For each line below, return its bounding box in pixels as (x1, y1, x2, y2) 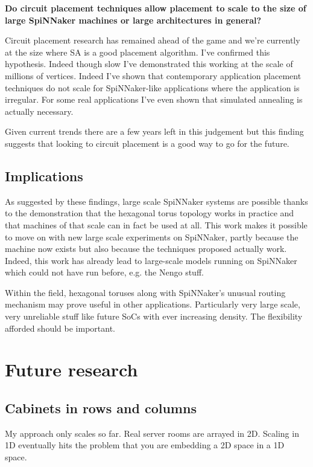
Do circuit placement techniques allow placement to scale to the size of (5, 2, 306, 14)
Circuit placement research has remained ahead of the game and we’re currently (5, 34, 300, 47)
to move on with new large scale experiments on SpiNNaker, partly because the (5, 230, 299, 243)
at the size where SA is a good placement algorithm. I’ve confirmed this (5, 45, 270, 58)
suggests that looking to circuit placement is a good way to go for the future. (5, 137, 289, 149)
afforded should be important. (5, 321, 115, 334)
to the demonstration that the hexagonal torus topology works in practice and (5, 207, 294, 219)
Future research (5, 357, 138, 382)
